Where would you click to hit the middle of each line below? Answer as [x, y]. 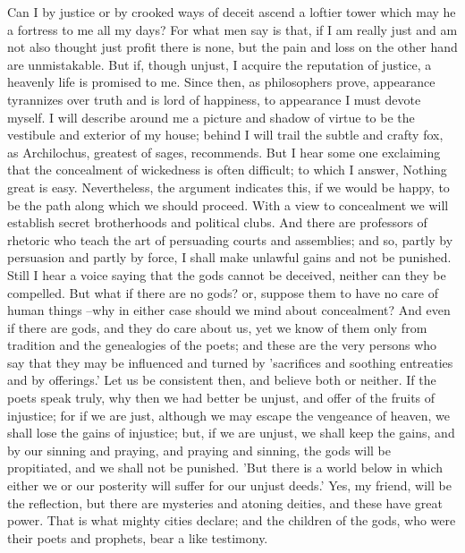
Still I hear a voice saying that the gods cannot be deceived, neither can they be [227, 274]
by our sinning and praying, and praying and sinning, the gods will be [199, 450]
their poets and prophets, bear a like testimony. [138, 537]
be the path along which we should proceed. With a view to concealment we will [228, 204]
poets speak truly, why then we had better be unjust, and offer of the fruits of [221, 398]
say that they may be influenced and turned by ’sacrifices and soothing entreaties [230, 362]
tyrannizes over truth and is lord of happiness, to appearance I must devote [214, 99]
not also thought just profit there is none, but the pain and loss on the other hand [232, 47]
